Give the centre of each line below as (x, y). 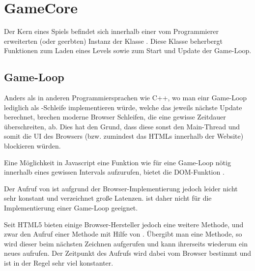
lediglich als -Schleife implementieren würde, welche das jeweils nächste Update (123, 107)
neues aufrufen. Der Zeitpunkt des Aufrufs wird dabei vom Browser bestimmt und (128, 253)
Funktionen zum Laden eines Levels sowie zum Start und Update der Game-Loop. (128, 50)
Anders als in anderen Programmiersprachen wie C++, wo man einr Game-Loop (126, 98)
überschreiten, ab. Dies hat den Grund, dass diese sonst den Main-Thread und (122, 126)
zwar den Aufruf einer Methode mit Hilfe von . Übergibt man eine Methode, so (123, 234)
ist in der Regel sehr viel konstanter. (59, 263)
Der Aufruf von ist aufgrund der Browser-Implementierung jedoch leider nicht (121, 188)
